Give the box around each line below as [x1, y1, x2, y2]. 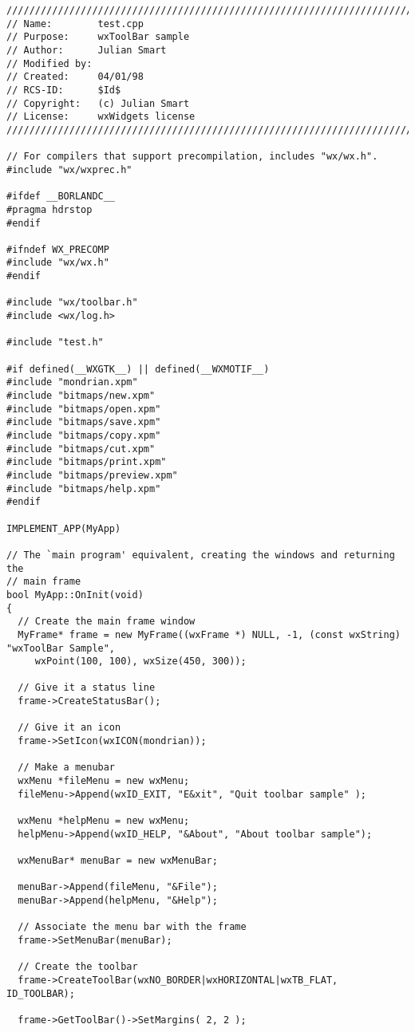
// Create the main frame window [18, 616, 196, 628]
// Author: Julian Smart [6, 44, 167, 56]
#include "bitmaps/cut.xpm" [6, 443, 156, 455]
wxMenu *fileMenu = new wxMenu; [18, 775, 190, 787]
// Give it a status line [18, 682, 156, 694]
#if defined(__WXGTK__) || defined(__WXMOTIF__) [6, 363, 270, 375]
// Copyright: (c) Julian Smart [6, 97, 190, 109]
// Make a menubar [18, 762, 116, 774]
